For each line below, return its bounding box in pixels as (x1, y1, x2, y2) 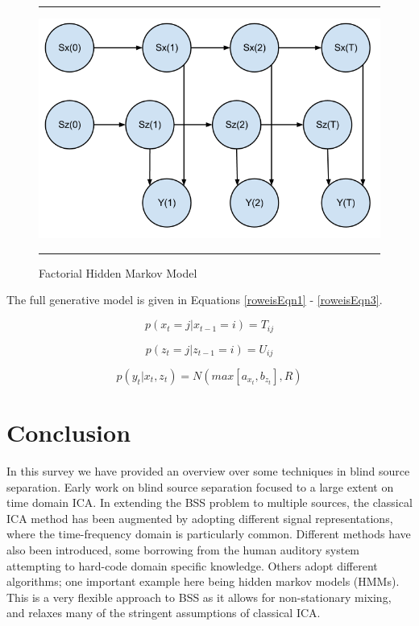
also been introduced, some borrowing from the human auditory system (6, 542, 360, 558)
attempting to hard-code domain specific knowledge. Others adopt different (6, 557, 378, 574)
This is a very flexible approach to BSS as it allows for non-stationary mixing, (6, 588, 392, 605)
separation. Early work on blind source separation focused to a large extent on (6, 478, 394, 495)
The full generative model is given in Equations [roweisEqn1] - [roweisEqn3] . (6, 291, 383, 308)
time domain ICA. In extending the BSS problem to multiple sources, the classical (6, 494, 413, 511)
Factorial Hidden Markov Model (39, 264, 197, 281)
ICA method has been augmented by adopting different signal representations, (6, 509, 393, 526)
